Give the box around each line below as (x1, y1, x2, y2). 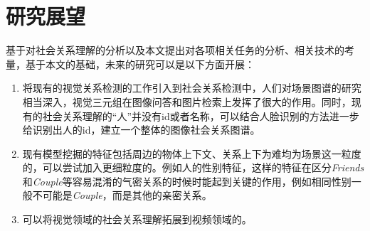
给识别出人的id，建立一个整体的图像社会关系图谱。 (22, 122, 260, 137)
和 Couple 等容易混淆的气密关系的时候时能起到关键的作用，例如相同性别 (22, 173, 351, 188)
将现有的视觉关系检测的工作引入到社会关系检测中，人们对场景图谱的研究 (22, 80, 361, 95)
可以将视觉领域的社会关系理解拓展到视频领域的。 (22, 212, 252, 227)
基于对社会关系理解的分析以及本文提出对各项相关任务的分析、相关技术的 (6, 43, 344, 58)
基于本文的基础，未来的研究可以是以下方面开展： (25, 56, 255, 71)
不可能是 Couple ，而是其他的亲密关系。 (32, 188, 212, 203)
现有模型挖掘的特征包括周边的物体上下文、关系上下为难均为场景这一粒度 (22, 146, 361, 161)
